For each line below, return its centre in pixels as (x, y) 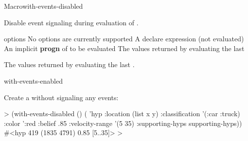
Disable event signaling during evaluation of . (71, 22)
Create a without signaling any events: (61, 97)
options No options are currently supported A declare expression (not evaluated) (124, 39)
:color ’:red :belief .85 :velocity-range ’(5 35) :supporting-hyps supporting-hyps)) (123, 123)
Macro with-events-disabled (44, 6)
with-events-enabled (34, 80)
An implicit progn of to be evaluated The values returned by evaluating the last (124, 48)
